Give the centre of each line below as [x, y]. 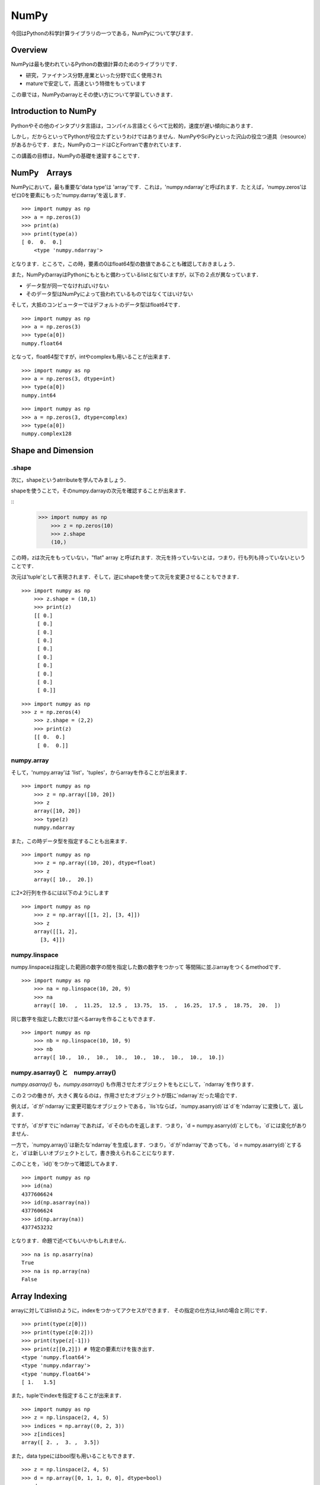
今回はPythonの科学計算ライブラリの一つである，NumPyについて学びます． [104, 33]
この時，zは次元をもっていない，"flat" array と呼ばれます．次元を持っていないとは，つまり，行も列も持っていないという [158, 558]
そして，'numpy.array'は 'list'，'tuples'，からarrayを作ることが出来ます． [100, 772]
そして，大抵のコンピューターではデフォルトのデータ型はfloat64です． [97, 305]
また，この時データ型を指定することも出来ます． [71, 841]
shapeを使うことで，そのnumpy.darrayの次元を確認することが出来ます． [100, 491]
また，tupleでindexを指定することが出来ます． [68, 1395]
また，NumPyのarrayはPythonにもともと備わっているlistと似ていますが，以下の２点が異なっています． [136, 275]
